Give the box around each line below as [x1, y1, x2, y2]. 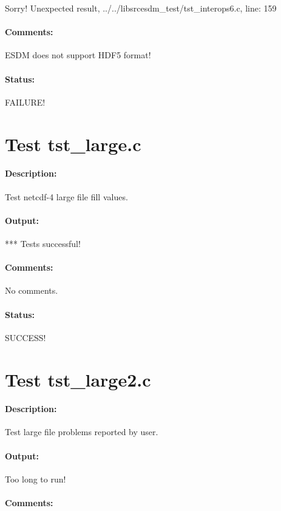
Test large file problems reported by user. [5, 425, 158, 438]
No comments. [5, 284, 58, 297]
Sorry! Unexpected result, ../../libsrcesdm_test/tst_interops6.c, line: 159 [5, 2, 277, 14]
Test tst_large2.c [5, 367, 151, 391]
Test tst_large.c [5, 131, 141, 156]
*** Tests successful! [5, 237, 81, 249]
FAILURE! [5, 95, 46, 108]
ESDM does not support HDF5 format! [5, 49, 151, 61]
